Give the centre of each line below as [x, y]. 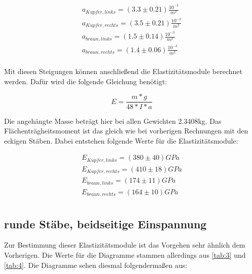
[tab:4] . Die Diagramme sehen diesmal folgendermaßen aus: [96, 265]
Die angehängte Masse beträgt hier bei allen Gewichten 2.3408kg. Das [113, 121]
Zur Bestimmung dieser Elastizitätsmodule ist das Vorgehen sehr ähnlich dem [125, 245]
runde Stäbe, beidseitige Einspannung [105, 224]
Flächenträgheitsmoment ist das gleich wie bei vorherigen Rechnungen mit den [126, 131]
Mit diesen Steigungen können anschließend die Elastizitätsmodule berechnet [123, 71]
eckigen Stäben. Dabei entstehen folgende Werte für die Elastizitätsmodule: [121, 140]
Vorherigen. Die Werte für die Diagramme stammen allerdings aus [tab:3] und [125, 255]
